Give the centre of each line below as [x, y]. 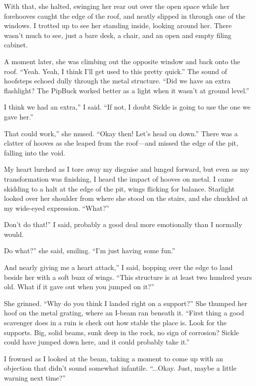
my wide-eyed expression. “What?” [57, 208]
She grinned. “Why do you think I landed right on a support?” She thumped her [126, 303]
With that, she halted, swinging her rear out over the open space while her [117, 6]
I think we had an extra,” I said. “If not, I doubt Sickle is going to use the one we [127, 107]
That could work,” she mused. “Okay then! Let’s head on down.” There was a [121, 133]
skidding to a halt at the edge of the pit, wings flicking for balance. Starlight [119, 188]
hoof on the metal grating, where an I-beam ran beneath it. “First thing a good [124, 313]
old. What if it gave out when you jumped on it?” [79, 287]
